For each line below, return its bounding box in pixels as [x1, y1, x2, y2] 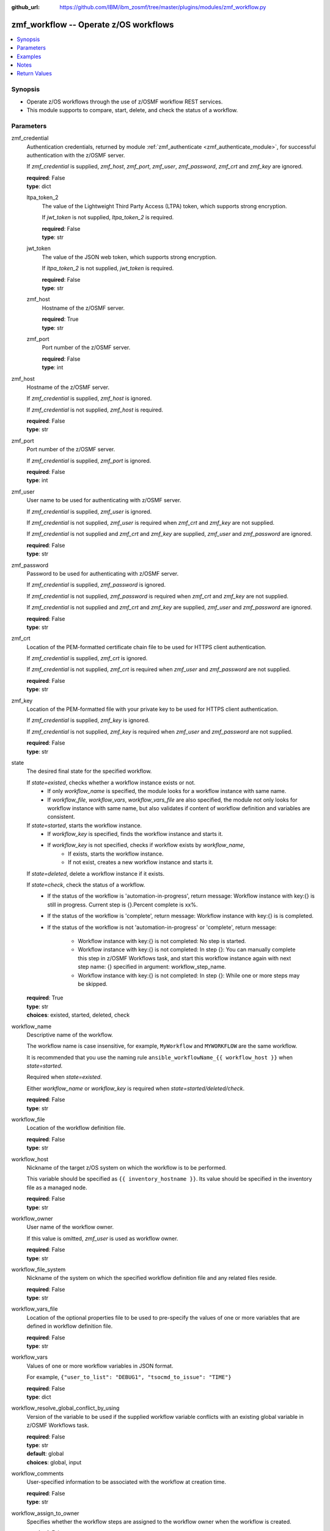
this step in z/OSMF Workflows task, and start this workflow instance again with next [78, 954, 291, 961]
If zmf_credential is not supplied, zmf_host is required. [26, 406, 163, 413]
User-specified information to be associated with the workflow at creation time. [26, 1478, 226, 1486]
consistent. [47, 813, 76, 821]
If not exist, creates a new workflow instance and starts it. [68, 859, 214, 866]
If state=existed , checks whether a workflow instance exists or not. [26, 778, 196, 786]
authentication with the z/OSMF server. [26, 151, 125, 159]
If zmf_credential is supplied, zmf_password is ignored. [26, 581, 166, 589]
